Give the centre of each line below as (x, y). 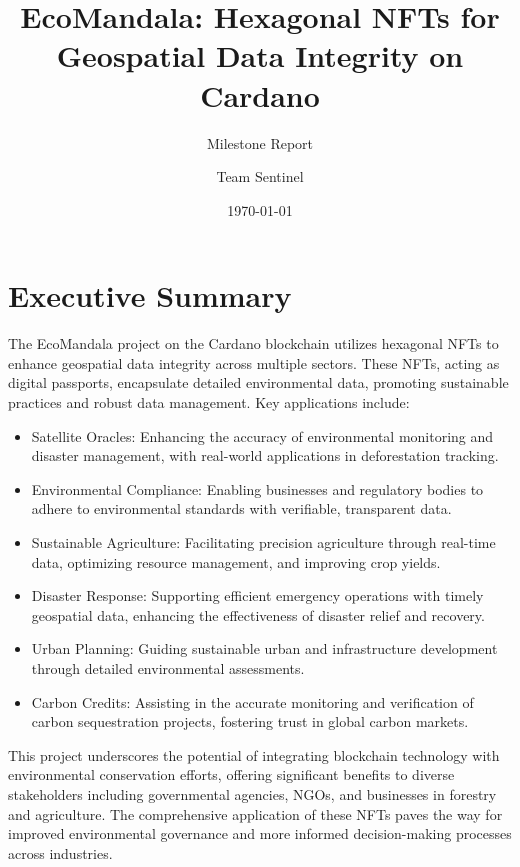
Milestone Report (260, 142)
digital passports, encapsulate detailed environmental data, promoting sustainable (258, 382)
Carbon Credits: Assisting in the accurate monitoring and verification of (252, 701)
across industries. (60, 852)
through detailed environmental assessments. (168, 667)
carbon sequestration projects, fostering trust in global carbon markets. (250, 721)
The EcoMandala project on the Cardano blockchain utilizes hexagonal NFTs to (253, 343)
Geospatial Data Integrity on (260, 55)
